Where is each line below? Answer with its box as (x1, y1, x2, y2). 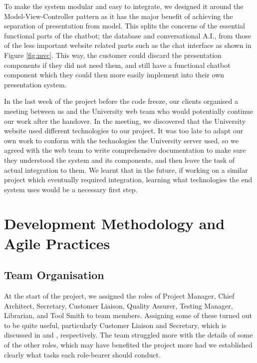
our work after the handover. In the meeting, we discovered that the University (4, 115, 246, 126)
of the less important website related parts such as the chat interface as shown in (4, 40, 252, 50)
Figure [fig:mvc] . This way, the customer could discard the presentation (4, 49, 222, 60)
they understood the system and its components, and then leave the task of (4, 154, 235, 165)
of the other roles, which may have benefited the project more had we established (4, 340, 253, 350)
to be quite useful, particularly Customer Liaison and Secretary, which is (4, 320, 227, 330)
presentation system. (4, 79, 67, 89)
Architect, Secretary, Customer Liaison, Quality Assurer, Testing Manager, (4, 300, 233, 311)
